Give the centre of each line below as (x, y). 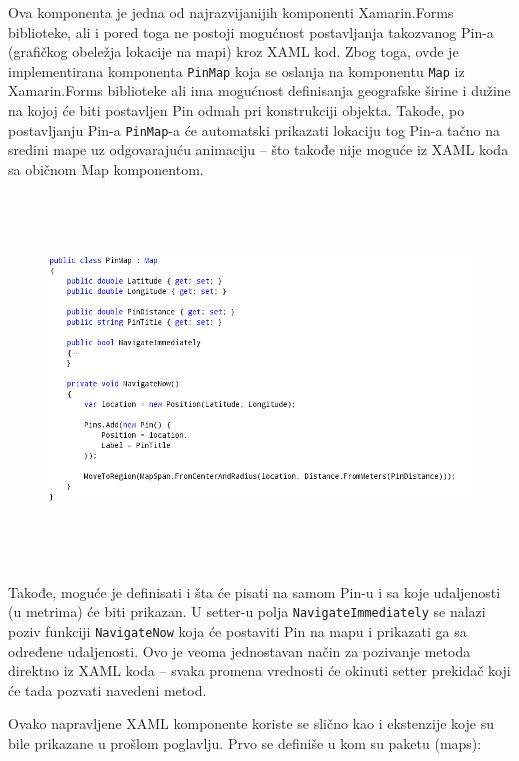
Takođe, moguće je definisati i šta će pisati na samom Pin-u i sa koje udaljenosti (254, 591)
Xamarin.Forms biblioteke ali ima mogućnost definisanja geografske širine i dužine (259, 90)
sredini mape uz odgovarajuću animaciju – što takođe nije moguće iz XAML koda (258, 149)
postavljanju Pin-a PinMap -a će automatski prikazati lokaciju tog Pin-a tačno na (254, 129)
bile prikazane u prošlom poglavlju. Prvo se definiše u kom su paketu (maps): (245, 743)
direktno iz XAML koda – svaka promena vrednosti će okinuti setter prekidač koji (259, 670)
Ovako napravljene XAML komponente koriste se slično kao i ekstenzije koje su (251, 723)
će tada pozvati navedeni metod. (107, 689)
